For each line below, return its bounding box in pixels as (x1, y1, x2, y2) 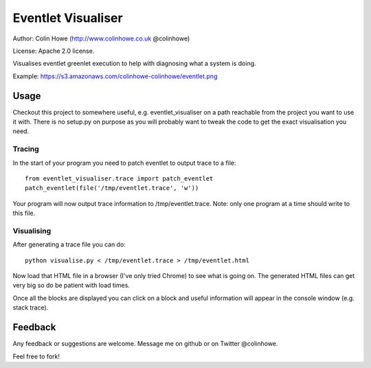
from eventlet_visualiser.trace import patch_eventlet (25, 174, 214, 182)
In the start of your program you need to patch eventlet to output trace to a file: (12, 159, 236, 167)
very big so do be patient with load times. (12, 281, 131, 290)
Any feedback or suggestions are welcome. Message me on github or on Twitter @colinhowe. (12, 340, 278, 348)
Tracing (12, 144, 39, 154)
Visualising (12, 226, 52, 235)
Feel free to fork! (12, 352, 60, 360)
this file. (12, 209, 36, 218)
